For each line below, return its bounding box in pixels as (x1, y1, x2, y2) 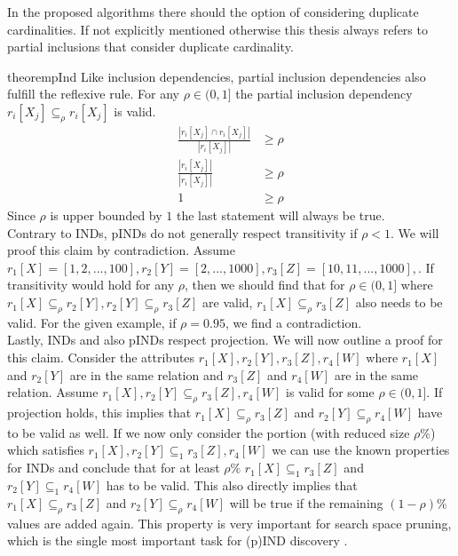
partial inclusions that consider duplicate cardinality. (7, 37, 294, 56)
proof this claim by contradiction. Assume (7, 241, 235, 259)
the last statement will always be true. (176, 206, 385, 225)
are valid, (202, 293, 253, 312)
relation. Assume (7, 383, 99, 401)
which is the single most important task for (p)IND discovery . (7, 531, 348, 550)
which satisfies (7, 441, 84, 459)
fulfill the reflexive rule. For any (7, 84, 180, 103)
